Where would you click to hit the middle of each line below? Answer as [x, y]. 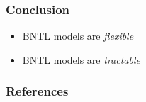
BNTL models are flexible [78, 36]
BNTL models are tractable [81, 59]
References [37, 91]
